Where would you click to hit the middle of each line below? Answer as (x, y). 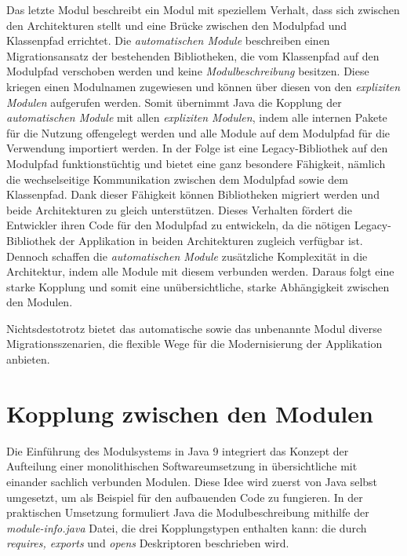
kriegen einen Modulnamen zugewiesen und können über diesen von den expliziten (203, 86)
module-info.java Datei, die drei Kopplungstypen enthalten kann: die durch (187, 527)
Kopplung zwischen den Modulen (190, 413)
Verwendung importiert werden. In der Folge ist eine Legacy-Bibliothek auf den (197, 148)
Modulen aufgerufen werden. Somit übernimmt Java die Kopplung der (174, 102)
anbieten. (28, 359)
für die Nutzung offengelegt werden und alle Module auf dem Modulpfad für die (198, 132)
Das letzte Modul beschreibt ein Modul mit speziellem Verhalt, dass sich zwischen (203, 9)
